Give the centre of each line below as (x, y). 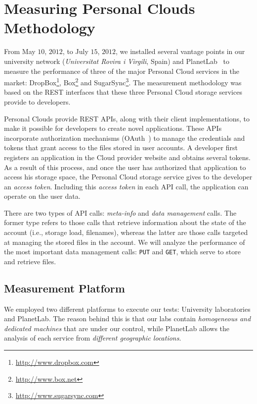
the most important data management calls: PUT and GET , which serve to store (122, 252)
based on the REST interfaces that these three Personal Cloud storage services (123, 92)
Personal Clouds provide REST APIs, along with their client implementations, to (127, 118)
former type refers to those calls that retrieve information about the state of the (125, 222)
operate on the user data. (42, 196)
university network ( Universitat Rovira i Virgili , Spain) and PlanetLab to (117, 61)
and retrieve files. (30, 261)
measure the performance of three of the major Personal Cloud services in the (122, 71)
